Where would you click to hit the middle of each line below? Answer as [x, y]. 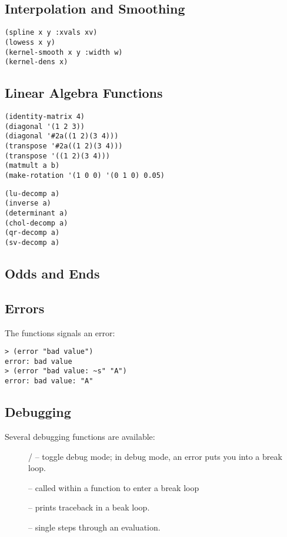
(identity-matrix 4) [45, 117]
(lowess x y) [30, 42]
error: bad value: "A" [49, 381]
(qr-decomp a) [32, 233]
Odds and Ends [52, 273]
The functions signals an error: [60, 332]
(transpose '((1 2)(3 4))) [57, 156]
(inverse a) [28, 203]
